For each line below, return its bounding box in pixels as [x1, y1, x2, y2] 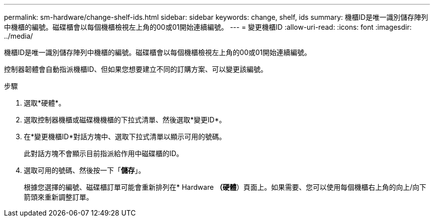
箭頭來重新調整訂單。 [24, 193, 93, 201]
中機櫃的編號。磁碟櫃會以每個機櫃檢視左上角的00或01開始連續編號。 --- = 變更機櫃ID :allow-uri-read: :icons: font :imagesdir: [4, 23, 412, 31]
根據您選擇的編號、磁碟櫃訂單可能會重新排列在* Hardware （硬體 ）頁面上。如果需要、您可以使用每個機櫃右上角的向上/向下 [24, 183, 427, 191]
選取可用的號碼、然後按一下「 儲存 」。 [24, 166, 145, 174]
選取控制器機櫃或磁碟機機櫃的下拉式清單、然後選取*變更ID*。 [24, 115, 226, 124]
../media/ [4, 32, 33, 40]
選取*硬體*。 [24, 99, 66, 107]
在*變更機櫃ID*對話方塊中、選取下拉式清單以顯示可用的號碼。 [24, 132, 226, 141]
